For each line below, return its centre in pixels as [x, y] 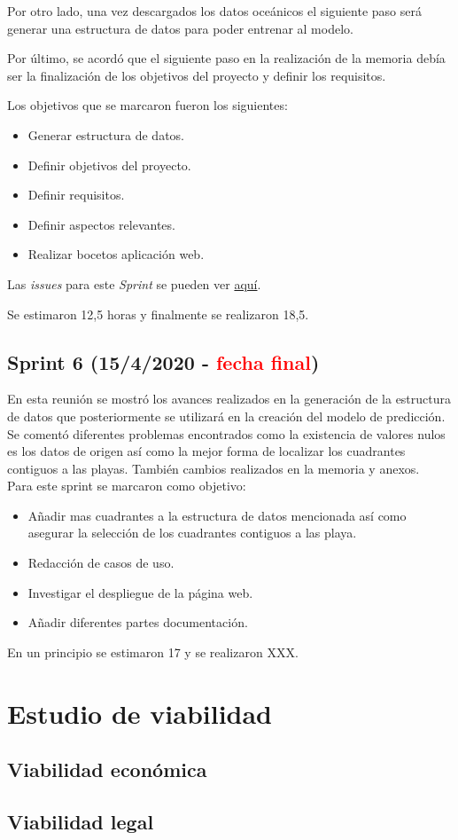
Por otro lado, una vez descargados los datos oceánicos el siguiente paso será [214, 11]
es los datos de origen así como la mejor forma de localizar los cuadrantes [206, 451]
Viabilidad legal [81, 821]
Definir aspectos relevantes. [101, 224]
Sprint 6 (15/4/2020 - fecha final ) [163, 361]
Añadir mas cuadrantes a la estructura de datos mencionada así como [217, 515]
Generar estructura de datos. [106, 134]
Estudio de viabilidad [140, 713]
